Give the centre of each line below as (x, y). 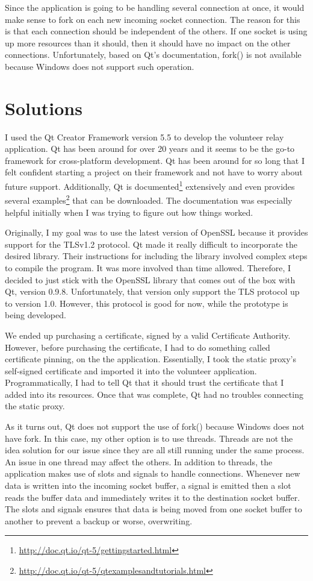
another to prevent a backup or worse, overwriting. (99, 520)
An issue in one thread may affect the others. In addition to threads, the (139, 461)
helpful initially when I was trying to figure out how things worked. (129, 212)
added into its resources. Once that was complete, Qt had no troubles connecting (154, 394)
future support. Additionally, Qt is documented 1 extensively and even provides (150, 185)
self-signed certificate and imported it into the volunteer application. (131, 370)
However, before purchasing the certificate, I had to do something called (138, 347)
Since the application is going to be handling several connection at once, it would (155, 7)
